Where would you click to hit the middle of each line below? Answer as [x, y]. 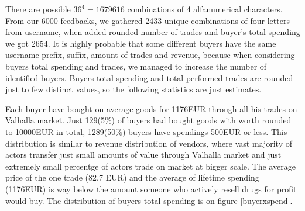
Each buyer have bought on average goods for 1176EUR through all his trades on [151, 108]
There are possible [38, 9]
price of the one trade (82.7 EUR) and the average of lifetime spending [132, 177]
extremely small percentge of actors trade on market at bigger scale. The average [150, 166]
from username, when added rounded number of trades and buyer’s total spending [153, 32]
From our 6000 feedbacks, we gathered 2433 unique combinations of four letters [148, 20]
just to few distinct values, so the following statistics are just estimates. [133, 89]
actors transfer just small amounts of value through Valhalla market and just [143, 155]
